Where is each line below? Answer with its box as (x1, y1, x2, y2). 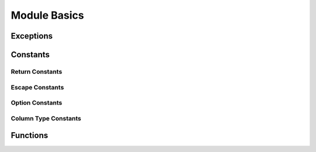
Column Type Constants (11, 114, 81, 122)
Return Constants (11, 67, 63, 75)
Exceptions (11, 31, 53, 41)
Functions (11, 130, 49, 140)
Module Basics (11, 9, 84, 22)
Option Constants (11, 99, 63, 107)
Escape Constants (11, 83, 64, 91)
